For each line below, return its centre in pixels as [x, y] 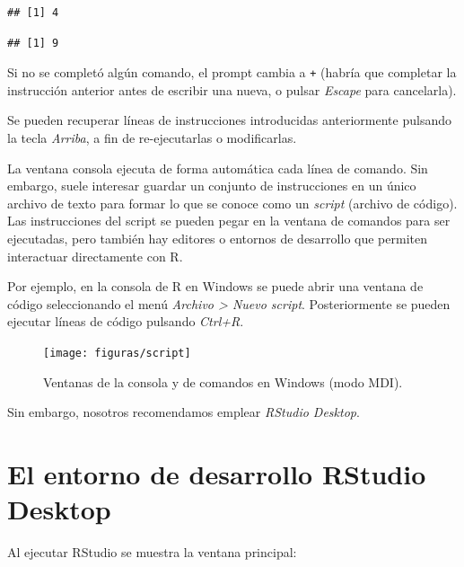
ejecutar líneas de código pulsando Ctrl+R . [126, 321]
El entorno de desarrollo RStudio [217, 474]
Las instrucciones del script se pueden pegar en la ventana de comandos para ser [229, 221]
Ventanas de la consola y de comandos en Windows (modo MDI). [223, 381]
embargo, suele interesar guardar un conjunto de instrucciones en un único [212, 186]
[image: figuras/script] [117, 353]
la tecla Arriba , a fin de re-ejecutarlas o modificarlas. [152, 138]
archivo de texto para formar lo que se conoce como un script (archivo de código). [232, 203]
